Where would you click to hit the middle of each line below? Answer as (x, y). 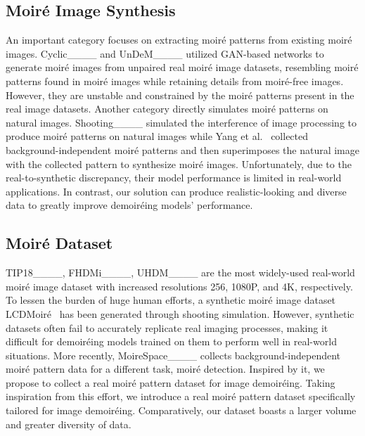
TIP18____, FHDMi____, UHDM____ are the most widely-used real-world (180, 272)
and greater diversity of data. (69, 424)
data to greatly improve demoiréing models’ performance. (129, 205)
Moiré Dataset (59, 243)
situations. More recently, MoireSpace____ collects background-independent (173, 355)
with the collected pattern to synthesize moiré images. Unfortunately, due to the (179, 163)
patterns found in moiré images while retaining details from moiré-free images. (175, 81)
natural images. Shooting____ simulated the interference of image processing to (181, 122)
